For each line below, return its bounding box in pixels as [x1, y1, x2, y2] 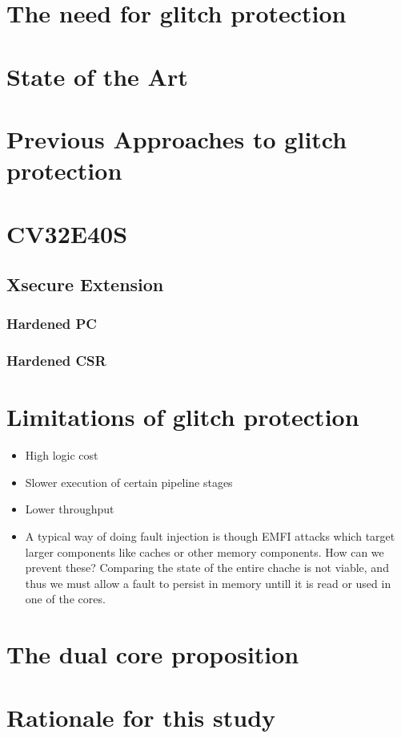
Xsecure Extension [6, 272, 164, 297]
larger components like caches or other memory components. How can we [25, 543, 384, 560]
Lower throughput [25, 501, 114, 517]
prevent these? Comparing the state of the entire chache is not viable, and [25, 559, 389, 576]
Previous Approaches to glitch [6, 122, 347, 155]
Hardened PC [6, 314, 97, 334]
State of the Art [6, 59, 188, 92]
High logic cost [25, 447, 98, 464]
